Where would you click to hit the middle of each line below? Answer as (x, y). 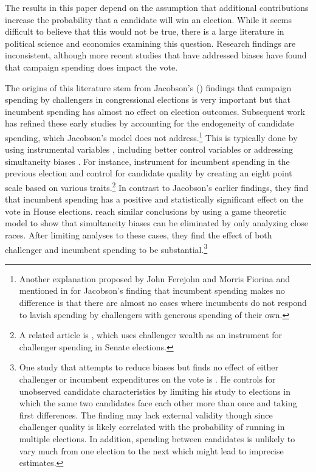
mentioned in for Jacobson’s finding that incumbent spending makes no (152, 290)
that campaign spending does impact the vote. (91, 67)
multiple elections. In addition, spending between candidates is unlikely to (157, 438)
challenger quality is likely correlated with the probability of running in (152, 427)
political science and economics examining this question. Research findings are (150, 43)
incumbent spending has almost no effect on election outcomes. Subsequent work (155, 111)
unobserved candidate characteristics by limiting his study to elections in (155, 391)
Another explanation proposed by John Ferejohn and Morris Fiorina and (154, 278)
